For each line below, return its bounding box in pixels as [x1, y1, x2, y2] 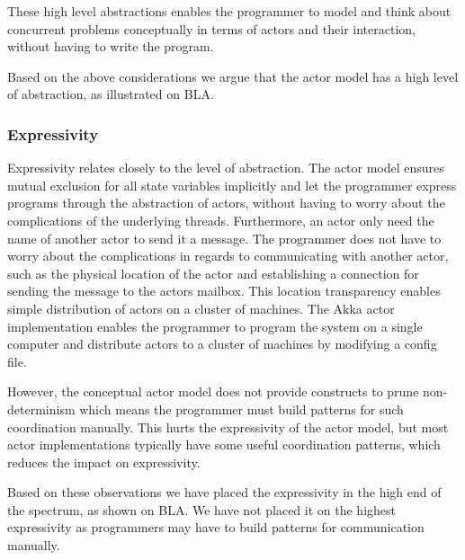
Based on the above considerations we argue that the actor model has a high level [7, 67, 459, 85]
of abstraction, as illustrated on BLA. [7, 84, 214, 103]
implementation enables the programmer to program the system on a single [7, 316, 423, 335]
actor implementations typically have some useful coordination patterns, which [7, 435, 441, 454]
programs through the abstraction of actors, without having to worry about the [7, 193, 445, 212]
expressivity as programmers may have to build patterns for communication [7, 518, 425, 537]
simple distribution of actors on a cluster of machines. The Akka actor [7, 298, 395, 317]
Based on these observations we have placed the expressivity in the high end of [7, 483, 442, 502]
